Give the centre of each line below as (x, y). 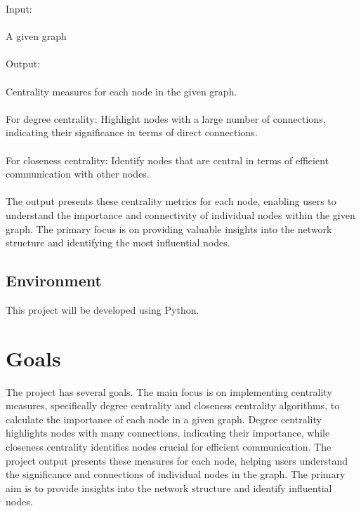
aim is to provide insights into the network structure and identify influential (169, 487)
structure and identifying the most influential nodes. (118, 243)
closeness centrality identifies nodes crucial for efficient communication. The (169, 446)
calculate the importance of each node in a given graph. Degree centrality (164, 419)
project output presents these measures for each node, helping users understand (177, 460)
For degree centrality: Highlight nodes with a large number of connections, (166, 118)
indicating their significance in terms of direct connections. (132, 132)
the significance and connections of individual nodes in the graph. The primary (176, 474)
